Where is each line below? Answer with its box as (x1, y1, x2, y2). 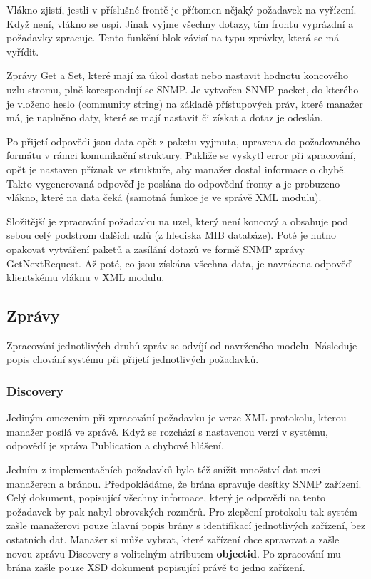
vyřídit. (6, 43, 39, 58)
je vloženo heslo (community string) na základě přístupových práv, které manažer (6, 96, 363, 111)
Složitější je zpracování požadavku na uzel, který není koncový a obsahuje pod (6, 213, 348, 228)
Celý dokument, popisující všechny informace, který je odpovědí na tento (6, 490, 326, 505)
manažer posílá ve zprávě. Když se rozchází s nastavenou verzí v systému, (6, 424, 328, 439)
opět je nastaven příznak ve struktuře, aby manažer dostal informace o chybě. (6, 161, 347, 176)
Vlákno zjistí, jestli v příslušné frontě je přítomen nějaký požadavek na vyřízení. (6, 2, 357, 16)
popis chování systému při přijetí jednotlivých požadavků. (6, 352, 259, 367)
